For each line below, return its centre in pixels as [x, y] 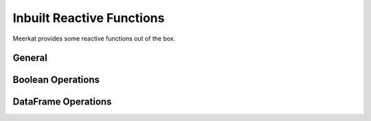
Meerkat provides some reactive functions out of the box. [94, 38]
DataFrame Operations [62, 102]
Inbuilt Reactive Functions [89, 18]
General [30, 58]
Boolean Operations [56, 80]
